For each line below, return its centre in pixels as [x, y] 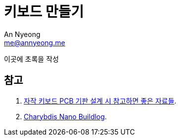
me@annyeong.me [35, 42]
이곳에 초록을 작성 [31, 59]
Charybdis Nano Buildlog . [65, 116]
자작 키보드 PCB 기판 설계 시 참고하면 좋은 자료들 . [100, 101]
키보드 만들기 [44, 12]
